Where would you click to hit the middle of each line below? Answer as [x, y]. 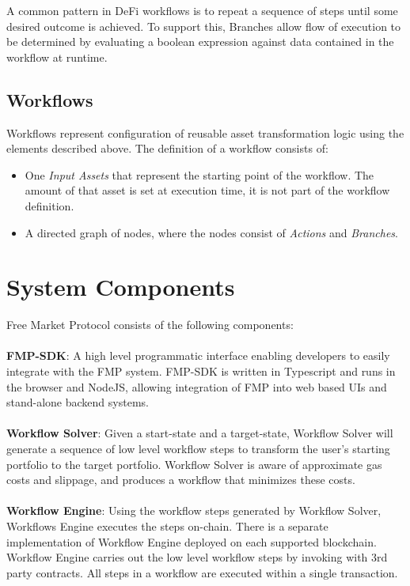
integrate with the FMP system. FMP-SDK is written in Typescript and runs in [201, 371]
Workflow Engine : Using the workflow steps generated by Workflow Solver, [194, 510]
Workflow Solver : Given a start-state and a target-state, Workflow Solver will [200, 433]
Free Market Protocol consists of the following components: [150, 325]
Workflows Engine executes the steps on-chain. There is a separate [167, 526]
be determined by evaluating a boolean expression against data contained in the [200, 42]
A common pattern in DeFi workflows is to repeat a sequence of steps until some [202, 10]
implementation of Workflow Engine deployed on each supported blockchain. [192, 541]
